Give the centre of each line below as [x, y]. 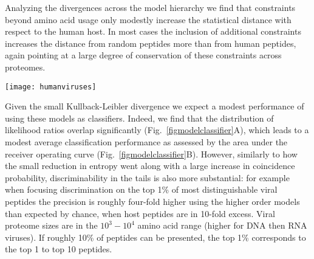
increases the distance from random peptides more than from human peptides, [151, 43]
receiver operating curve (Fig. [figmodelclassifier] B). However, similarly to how [151, 154]
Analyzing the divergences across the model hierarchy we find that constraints [150, 7]
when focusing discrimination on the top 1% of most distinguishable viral [141, 189]
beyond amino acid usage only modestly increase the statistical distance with [148, 19]
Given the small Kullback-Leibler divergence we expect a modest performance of [155, 106]
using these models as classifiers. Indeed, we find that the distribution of [139, 118]
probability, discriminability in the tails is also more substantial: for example [147, 177]
